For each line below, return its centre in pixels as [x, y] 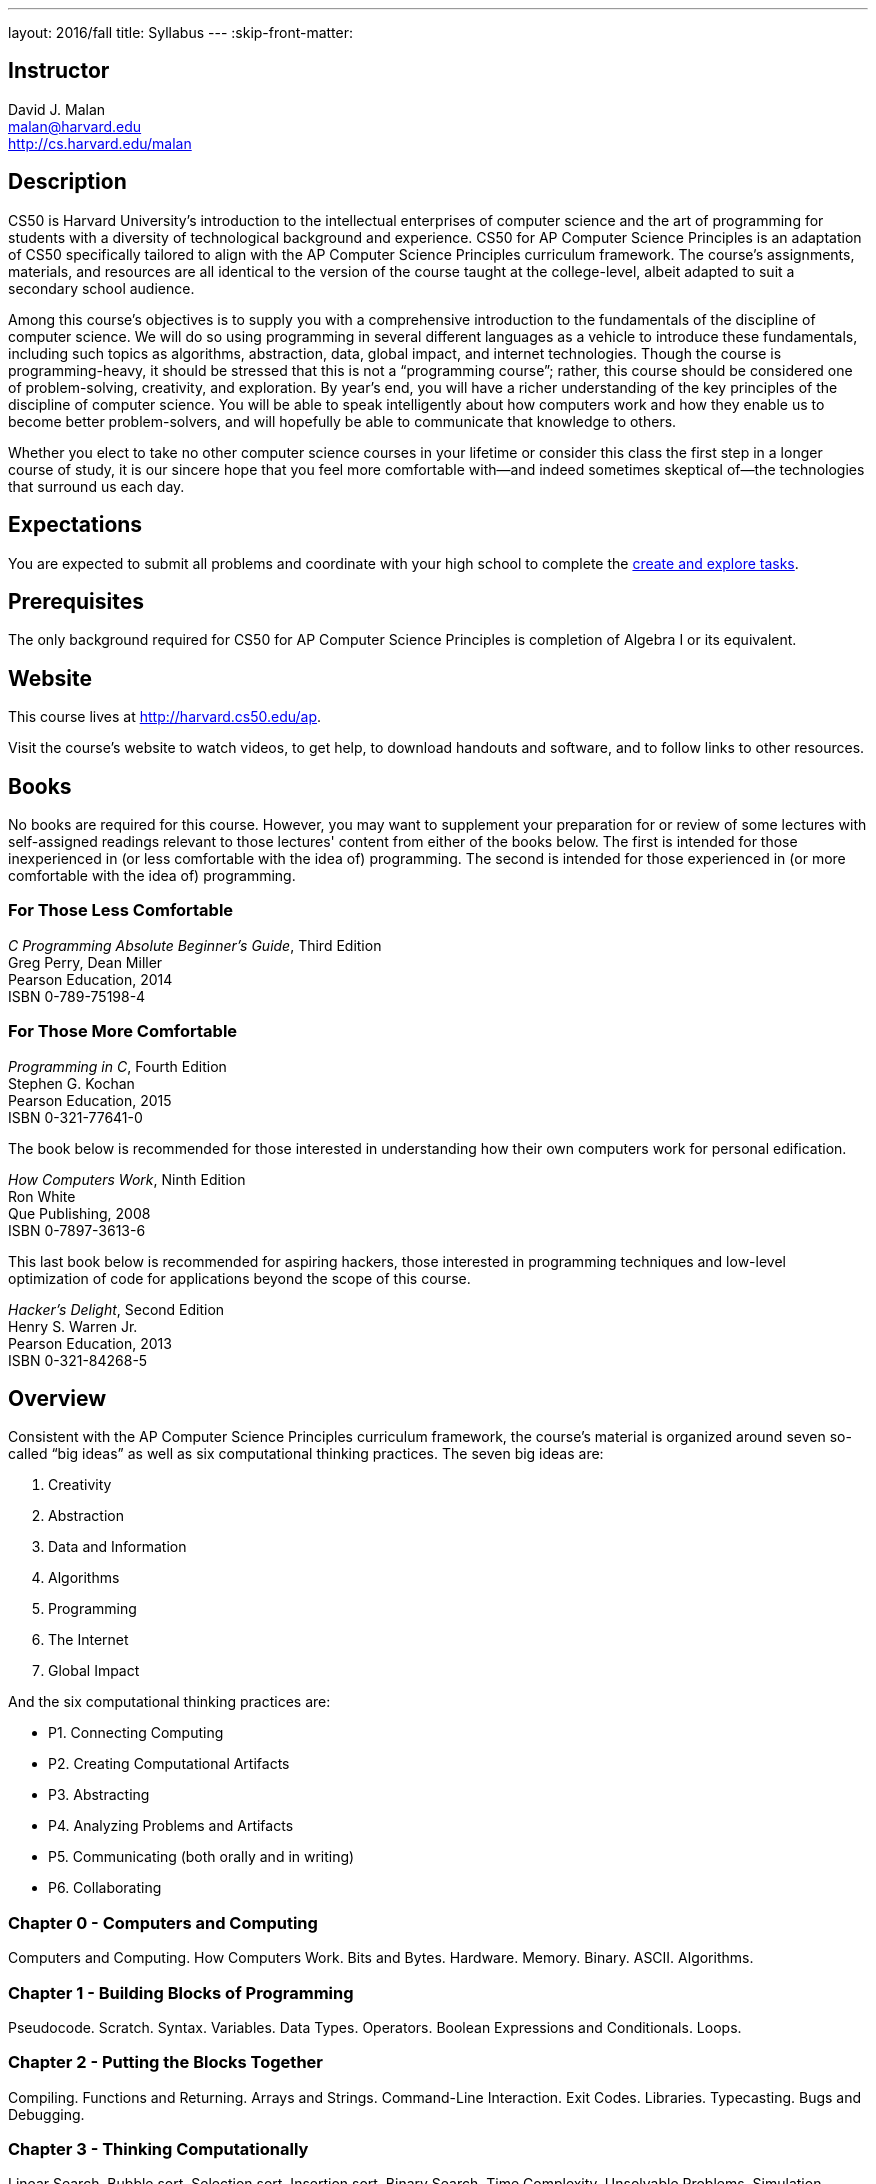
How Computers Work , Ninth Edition [127, 1179]
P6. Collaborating [105, 1888]
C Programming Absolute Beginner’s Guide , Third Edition [195, 945]
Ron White [42, 1196]
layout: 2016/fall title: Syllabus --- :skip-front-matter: [181, 32]
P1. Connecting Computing [136, 1733]
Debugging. [46, 2114]
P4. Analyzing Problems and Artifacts [171, 1826]
